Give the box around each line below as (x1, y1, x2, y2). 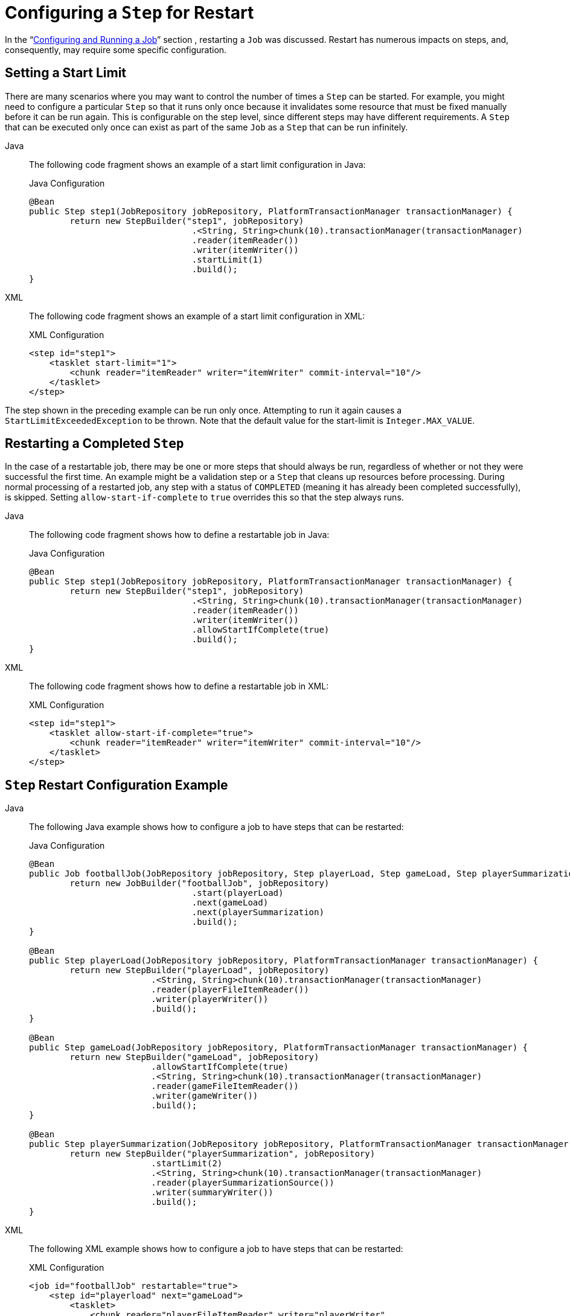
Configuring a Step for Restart (5, 2, 254, 23)
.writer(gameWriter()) (151, 1091, 258, 1101)
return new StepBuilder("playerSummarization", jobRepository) (69, 1149, 376, 1159)
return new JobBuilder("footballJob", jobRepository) (69, 878, 330, 889)
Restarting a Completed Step (5, 436, 184, 452)
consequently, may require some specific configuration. (5, 44, 227, 55)
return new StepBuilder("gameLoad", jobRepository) (69, 1052, 319, 1062)
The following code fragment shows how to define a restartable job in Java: (29, 529, 330, 540)
